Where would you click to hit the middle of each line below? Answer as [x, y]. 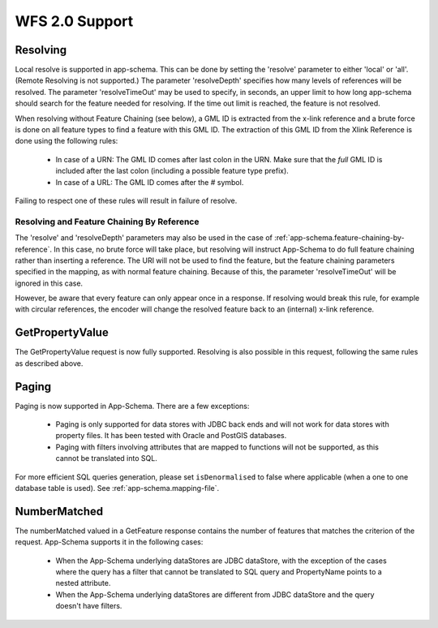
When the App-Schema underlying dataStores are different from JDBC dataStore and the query [215, 594]
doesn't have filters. [89, 606]
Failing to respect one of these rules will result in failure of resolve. [126, 200]
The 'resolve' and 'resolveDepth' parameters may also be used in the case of [144, 238]
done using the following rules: [67, 141]
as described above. [49, 363]
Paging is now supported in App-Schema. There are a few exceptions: [132, 406]
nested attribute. [83, 583]
